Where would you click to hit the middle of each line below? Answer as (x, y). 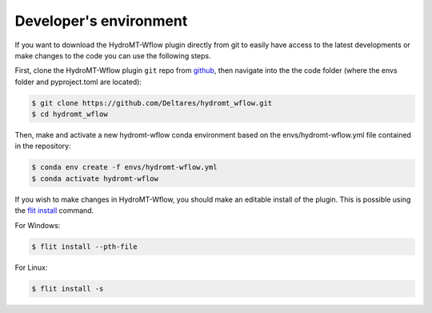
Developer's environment (101, 21)
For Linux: (31, 267)
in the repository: (43, 146)
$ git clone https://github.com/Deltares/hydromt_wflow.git (152, 103)
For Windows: (38, 225)
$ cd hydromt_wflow (70, 114)
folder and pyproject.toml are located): (78, 82)
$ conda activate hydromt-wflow (95, 179)
